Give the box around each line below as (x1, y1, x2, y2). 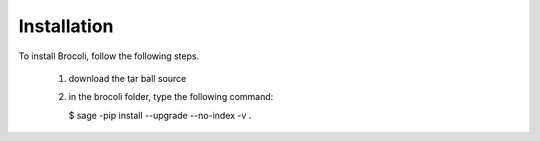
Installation (18, 15, 114, 37)
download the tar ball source (68, 72, 187, 84)
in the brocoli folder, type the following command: (68, 91, 274, 103)
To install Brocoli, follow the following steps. (18, 50, 200, 62)
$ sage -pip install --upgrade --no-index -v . (68, 109, 252, 121)
